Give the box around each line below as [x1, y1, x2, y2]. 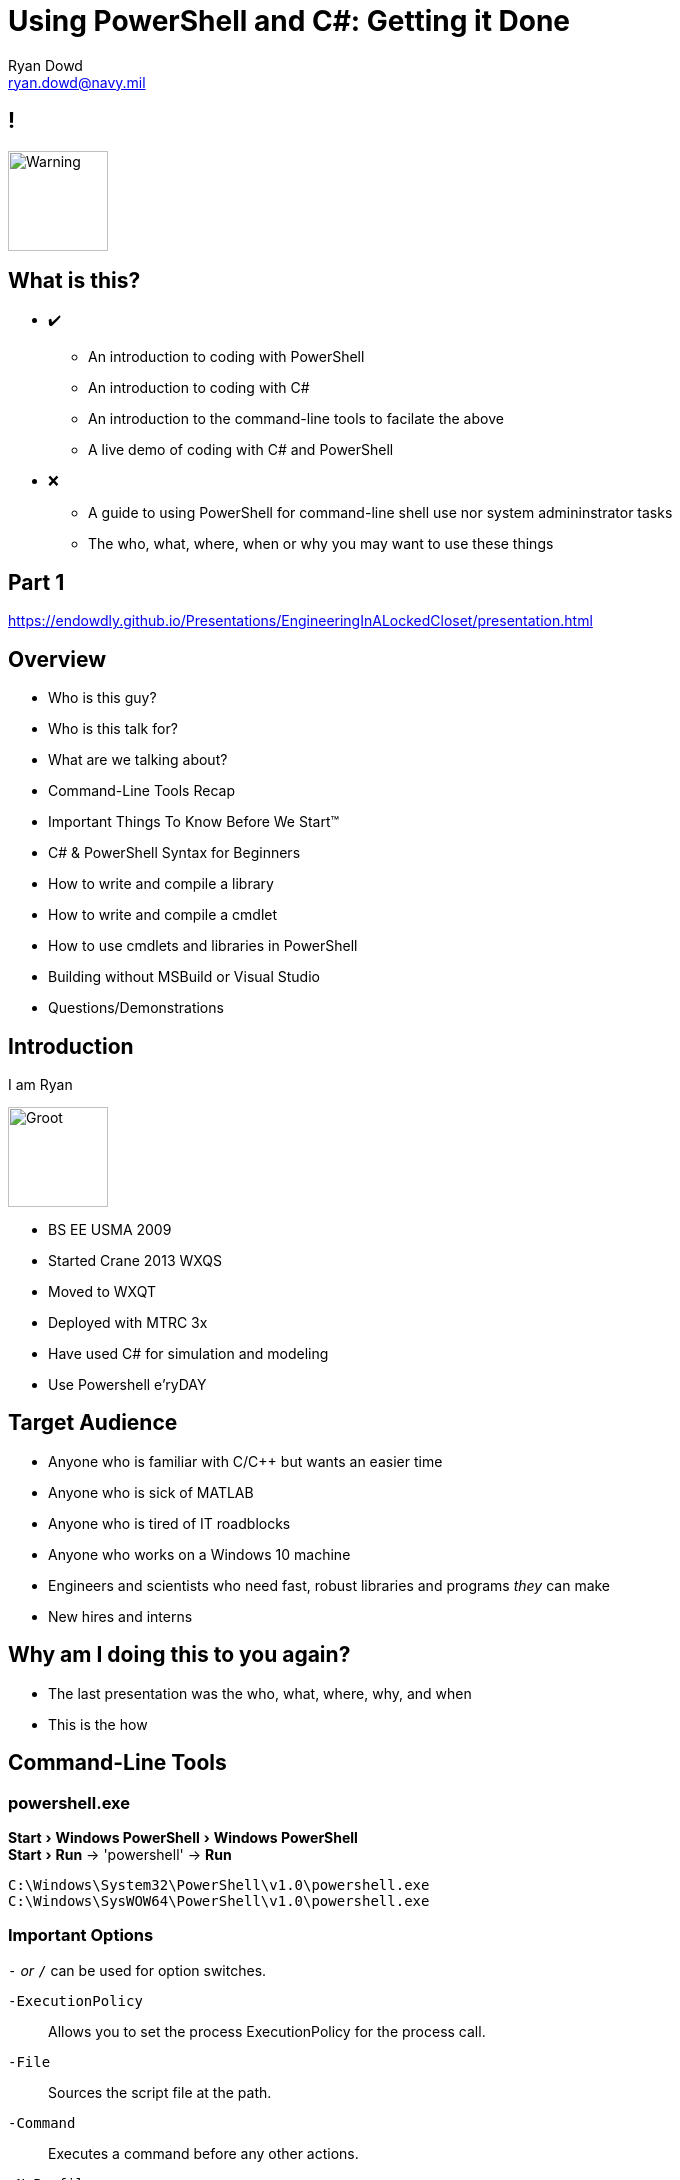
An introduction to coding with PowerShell [88, 348, 365, 366]
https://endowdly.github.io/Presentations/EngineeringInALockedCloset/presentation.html [8, 612, 593, 630]
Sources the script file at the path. [48, 2083, 272, 2101]
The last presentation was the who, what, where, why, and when [48, 1684, 472, 1702]
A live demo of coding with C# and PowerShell [88, 441, 394, 459]
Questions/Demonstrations [48, 999, 224, 1017]
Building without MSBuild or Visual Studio [48, 968, 320, 986]
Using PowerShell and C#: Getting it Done [8, 4, 571, 38]
